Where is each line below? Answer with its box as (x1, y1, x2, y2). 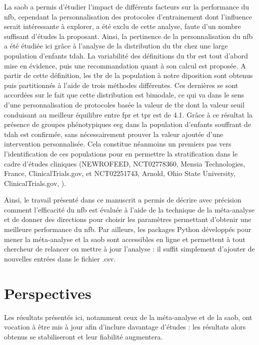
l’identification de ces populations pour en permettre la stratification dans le (4, 148, 238, 158)
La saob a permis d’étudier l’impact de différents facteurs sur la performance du (4, 1, 249, 11)
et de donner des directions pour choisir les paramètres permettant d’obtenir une (4, 214, 251, 224)
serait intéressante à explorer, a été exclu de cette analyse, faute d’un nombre (4, 21, 241, 31)
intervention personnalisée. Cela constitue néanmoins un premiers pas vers (4, 138, 231, 149)
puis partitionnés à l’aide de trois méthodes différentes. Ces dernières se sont (4, 79, 238, 90)
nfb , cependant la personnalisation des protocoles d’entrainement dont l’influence (4, 11, 252, 21)
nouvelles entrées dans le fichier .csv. (4, 253, 116, 263)
